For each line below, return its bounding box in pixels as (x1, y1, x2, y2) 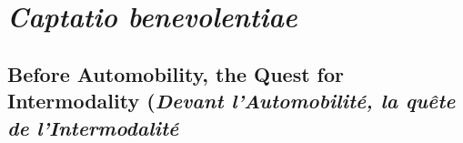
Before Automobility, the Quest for (7, 59, 345, 87)
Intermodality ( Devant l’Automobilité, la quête (7, 87, 456, 115)
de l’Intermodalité (7, 113, 179, 141)
